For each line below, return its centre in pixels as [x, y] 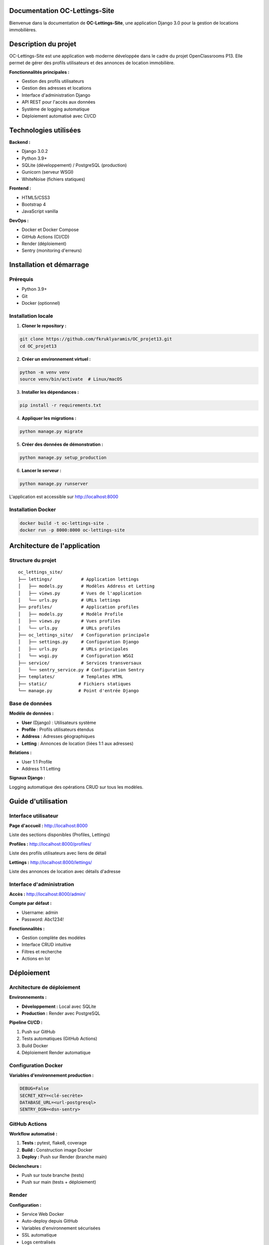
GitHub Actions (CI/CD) [46, 237]
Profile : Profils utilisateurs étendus [58, 730]
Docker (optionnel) [41, 303]
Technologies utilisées [45, 130]
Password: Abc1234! [43, 919]
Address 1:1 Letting [41, 769]
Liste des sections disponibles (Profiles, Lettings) [60, 835]
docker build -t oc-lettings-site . [65, 523]
